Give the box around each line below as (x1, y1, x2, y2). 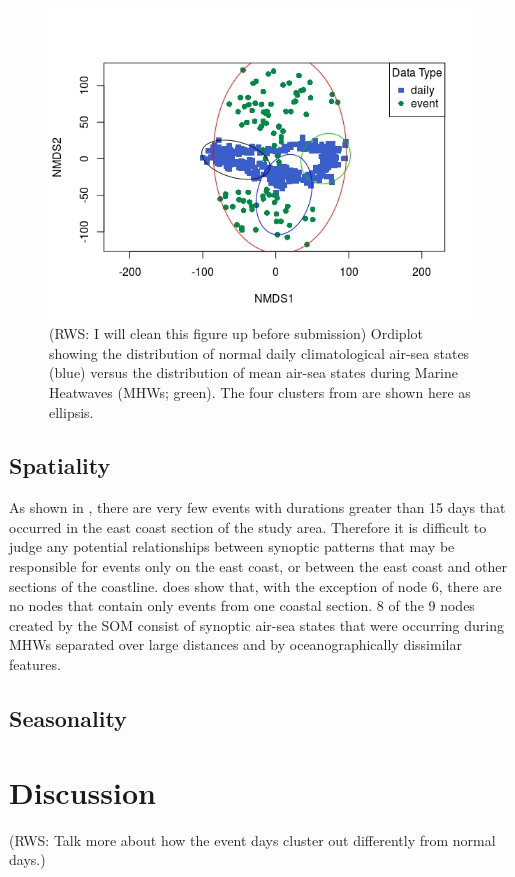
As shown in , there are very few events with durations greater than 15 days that (9, 497, 506, 518)
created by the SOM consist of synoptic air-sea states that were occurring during (9, 614, 504, 635)
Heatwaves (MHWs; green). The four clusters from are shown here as (49, 381, 471, 402)
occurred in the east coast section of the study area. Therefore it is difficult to (9, 516, 487, 537)
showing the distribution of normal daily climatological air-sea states (49, 342, 470, 363)
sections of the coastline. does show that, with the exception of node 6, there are (9, 575, 502, 596)
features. (9, 654, 61, 675)
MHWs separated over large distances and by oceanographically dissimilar (9, 634, 462, 655)
